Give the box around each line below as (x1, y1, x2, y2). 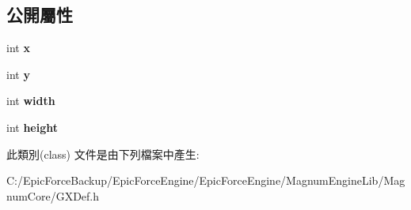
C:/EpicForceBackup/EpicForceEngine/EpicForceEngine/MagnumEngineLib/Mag (6, 172, 405, 189)
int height (6, 118, 59, 135)
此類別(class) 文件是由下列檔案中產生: (6, 145, 200, 162)
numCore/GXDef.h (6, 187, 100, 204)
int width (6, 92, 55, 109)
